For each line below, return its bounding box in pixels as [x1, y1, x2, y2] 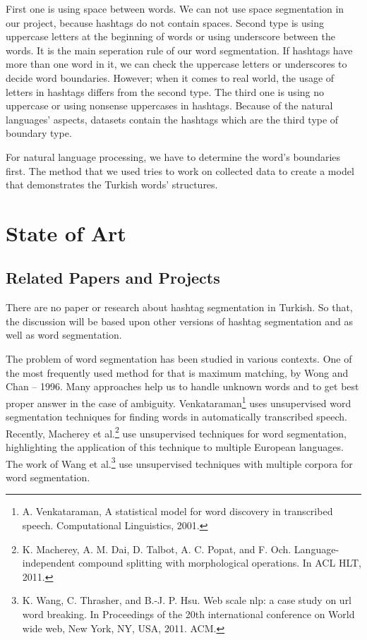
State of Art [6, 218, 126, 247]
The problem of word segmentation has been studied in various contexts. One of [6, 351, 352, 366]
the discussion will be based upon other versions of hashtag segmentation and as [6, 313, 353, 328]
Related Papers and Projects [6, 267, 220, 289]
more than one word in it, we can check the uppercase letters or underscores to [6, 56, 347, 71]
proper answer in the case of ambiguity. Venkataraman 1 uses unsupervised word [6, 393, 351, 410]
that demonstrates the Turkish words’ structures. [6, 177, 218, 192]
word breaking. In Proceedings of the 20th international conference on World [22, 606, 355, 621]
